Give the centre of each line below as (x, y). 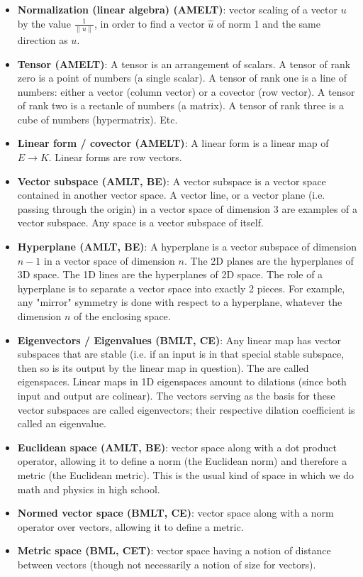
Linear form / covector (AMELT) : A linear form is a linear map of (173, 143)
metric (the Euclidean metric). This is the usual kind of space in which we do (186, 474)
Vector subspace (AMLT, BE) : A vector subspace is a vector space (172, 181)
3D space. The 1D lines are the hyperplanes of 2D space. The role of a (170, 274)
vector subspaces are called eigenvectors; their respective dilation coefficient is (186, 409)
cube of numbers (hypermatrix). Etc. (97, 119)
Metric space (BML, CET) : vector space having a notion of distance (174, 550)
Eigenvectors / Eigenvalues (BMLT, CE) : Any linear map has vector (179, 340)
